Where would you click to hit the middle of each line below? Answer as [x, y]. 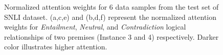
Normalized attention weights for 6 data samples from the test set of [111, 7]
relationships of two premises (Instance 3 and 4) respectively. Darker [111, 36]
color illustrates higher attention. [56, 47]
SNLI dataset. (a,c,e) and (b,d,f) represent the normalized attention [110, 17]
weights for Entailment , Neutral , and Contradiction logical [95, 27]
